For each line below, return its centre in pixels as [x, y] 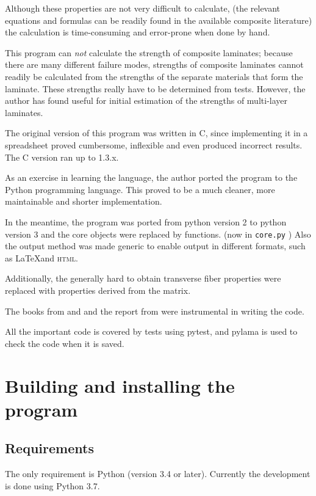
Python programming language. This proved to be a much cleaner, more [140, 189]
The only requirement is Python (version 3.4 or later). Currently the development [158, 474]
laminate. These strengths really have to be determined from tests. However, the [155, 88]
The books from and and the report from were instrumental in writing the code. [155, 311]
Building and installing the [120, 385]
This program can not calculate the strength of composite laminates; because [149, 52]
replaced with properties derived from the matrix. [98, 290]
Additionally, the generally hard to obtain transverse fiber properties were [143, 278]
